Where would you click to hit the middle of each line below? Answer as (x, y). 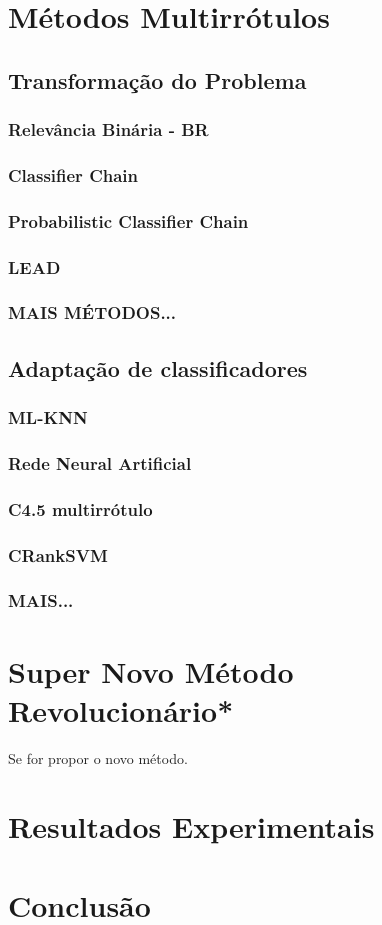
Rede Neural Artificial (100, 462)
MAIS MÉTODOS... (92, 312)
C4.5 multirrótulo (80, 508)
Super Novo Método (151, 670)
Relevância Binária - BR (108, 129)
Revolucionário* (121, 709)
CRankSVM (58, 554)
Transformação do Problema (157, 79)
